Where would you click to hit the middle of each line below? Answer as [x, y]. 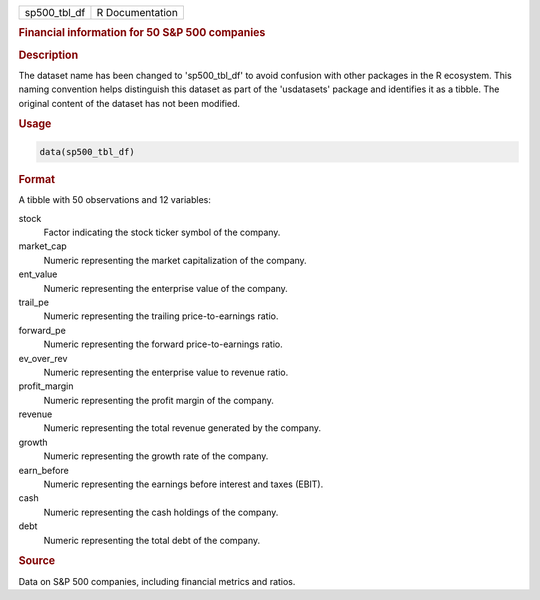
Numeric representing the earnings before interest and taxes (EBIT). [183, 484]
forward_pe [42, 330]
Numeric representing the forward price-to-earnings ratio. [163, 344]
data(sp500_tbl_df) [87, 151]
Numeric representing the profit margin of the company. [158, 400]
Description [48, 55]
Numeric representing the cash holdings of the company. [161, 512]
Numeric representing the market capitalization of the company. [175, 260]
